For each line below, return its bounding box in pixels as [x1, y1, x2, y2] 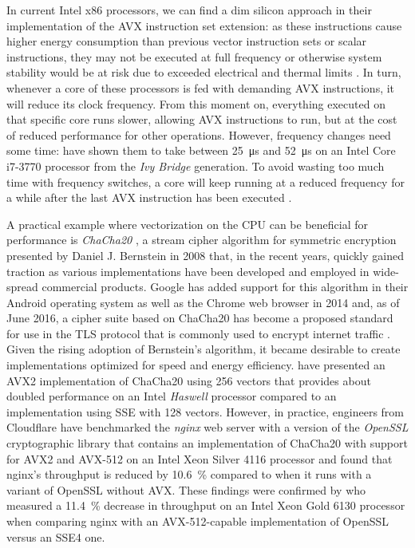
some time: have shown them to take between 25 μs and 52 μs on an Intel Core [6, 142, 396, 159]
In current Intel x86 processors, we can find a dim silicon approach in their [6, 2, 372, 18]
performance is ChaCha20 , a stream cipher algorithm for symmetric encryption [6, 231, 397, 248]
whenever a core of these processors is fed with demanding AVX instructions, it [6, 79, 395, 96]
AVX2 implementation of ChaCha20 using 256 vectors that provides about [6, 372, 371, 388]
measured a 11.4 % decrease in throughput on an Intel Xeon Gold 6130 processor [6, 497, 405, 514]
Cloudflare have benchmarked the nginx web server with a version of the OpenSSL [6, 419, 409, 436]
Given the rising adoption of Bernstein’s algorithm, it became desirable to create [6, 341, 401, 357]
